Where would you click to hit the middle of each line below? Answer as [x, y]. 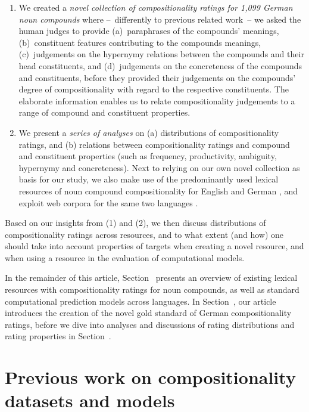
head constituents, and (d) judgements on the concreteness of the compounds [160, 65]
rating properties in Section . [58, 336]
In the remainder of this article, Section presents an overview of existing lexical [151, 278]
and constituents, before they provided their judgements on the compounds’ [157, 77]
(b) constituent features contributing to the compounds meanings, [140, 42]
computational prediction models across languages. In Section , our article [141, 301]
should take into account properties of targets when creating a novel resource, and [154, 246]
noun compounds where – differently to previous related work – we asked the [160, 19]
